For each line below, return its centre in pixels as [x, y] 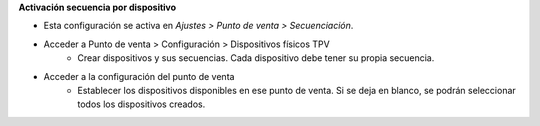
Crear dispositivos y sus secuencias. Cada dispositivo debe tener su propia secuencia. [256, 58]
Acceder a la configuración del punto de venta [139, 76]
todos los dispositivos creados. [141, 104]
